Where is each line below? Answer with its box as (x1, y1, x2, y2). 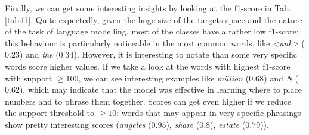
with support (5, 71, 52, 84)
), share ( (166, 118, 200, 130)
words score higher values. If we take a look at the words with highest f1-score (5, 59, 291, 72)
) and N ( (264, 71, 298, 84)
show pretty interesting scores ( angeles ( (5, 118, 152, 130)
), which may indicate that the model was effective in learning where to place (19, 83, 302, 96)
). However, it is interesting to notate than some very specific (73, 48, 298, 61)
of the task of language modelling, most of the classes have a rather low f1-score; (5, 25, 299, 37)
